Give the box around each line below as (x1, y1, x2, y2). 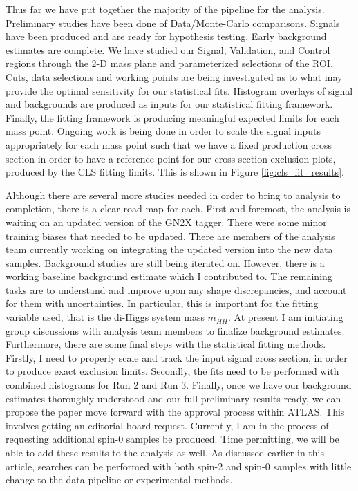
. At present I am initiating (227, 310, 343, 324)
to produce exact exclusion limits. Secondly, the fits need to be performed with (6, 364, 339, 378)
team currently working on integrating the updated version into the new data (6, 242, 333, 257)
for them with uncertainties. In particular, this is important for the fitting (6, 296, 319, 311)
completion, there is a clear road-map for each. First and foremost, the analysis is (6, 201, 351, 216)
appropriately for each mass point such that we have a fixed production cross (6, 137, 332, 151)
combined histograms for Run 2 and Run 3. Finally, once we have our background (6, 378, 352, 392)
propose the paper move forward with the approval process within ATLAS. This (6, 405, 345, 419)
